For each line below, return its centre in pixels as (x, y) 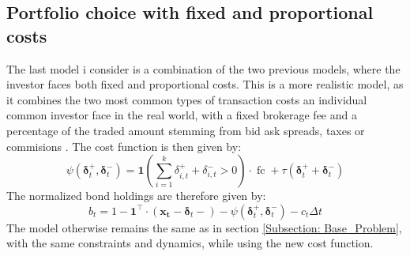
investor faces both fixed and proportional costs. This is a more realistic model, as (205, 84)
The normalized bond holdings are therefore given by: (136, 196)
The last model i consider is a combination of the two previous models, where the (203, 68)
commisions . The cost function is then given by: (124, 146)
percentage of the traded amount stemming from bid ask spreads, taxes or (186, 130)
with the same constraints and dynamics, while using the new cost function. (190, 243)
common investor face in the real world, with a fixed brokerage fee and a (182, 115)
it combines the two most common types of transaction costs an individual (187, 99)
